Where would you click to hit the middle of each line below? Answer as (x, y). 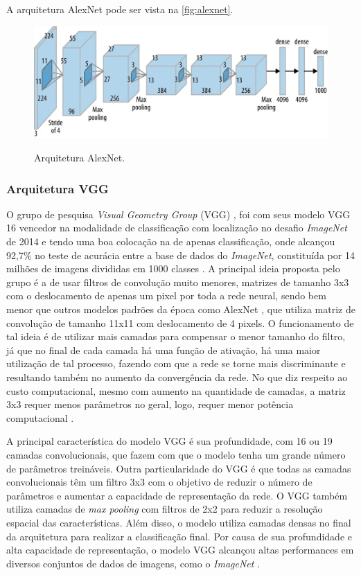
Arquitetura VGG (58, 188)
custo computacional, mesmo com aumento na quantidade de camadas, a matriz (176, 390)
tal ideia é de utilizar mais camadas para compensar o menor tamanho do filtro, (176, 336)
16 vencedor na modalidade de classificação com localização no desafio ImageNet (177, 228)
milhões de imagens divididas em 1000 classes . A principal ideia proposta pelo (173, 268)
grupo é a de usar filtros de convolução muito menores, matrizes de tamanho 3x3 (178, 282)
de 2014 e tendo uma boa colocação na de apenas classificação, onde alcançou (171, 241)
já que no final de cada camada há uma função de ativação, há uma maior (164, 350)
